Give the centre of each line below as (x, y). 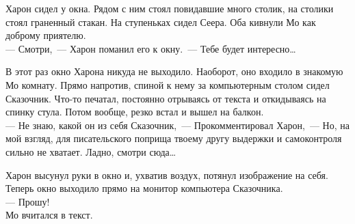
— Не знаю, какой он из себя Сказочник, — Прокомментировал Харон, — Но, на (177, 125)
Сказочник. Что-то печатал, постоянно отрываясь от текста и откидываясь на (166, 98)
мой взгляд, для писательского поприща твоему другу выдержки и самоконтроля (174, 138)
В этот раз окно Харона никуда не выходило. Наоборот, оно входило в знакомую (174, 71)
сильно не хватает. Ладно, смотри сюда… (91, 151)
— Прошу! (28, 201)
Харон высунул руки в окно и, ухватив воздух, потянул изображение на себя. (167, 174)
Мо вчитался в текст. (49, 215)
